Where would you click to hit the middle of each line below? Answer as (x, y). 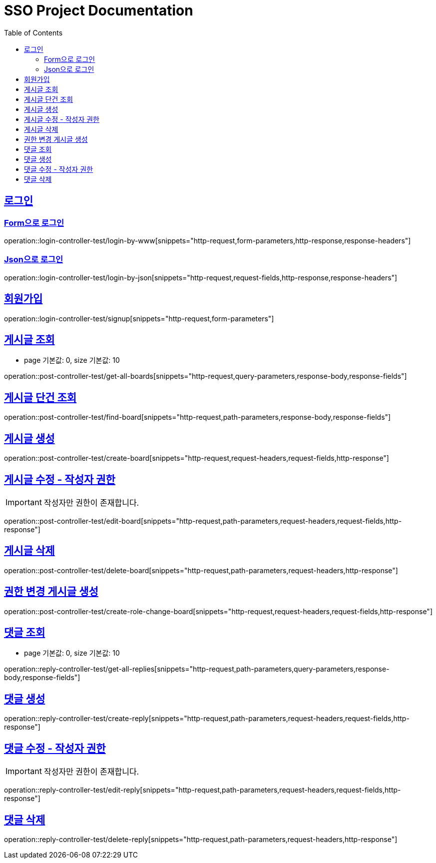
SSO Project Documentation (99, 10)
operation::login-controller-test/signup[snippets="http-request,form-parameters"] (139, 318)
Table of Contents (33, 32)
